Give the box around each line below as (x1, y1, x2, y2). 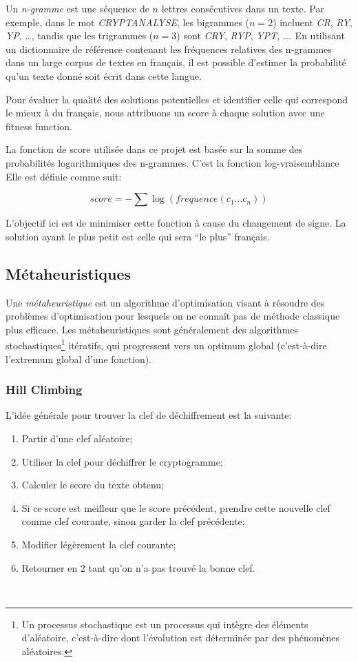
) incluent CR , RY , (273, 14, 352, 29)
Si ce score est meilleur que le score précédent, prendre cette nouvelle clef (21, 500, 330, 515)
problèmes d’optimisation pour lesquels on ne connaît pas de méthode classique (6, 309, 340, 323)
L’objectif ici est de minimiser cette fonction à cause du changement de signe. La (6, 216, 346, 230)
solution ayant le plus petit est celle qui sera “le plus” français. (6, 229, 270, 243)
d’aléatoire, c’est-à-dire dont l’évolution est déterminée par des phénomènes (21, 630, 340, 645)
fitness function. (6, 118, 73, 133)
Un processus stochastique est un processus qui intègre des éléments (21, 617, 308, 631)
